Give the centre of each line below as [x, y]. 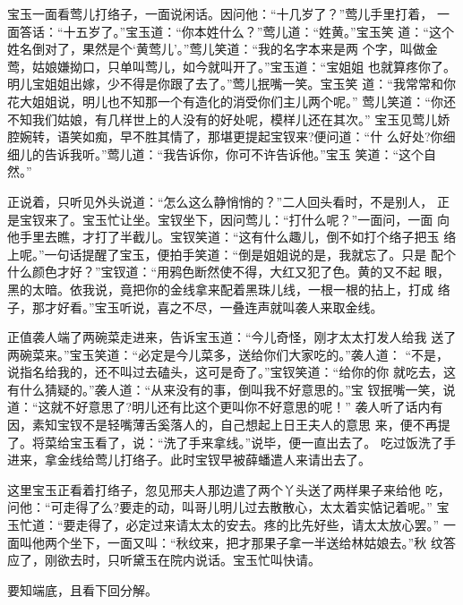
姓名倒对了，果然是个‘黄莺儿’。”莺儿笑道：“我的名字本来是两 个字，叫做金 [223, 49]
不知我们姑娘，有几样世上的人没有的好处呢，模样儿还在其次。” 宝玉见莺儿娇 [229, 119]
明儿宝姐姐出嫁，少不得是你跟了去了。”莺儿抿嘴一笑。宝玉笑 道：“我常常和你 [231, 84]
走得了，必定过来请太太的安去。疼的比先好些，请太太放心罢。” [257, 525]
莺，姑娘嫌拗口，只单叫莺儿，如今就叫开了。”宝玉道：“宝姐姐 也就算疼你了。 [231, 66]
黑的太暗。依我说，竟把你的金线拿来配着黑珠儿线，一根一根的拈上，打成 [220, 289]
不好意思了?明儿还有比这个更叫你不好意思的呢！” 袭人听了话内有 [253, 407]
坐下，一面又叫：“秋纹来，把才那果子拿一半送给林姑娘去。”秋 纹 [256, 542]
